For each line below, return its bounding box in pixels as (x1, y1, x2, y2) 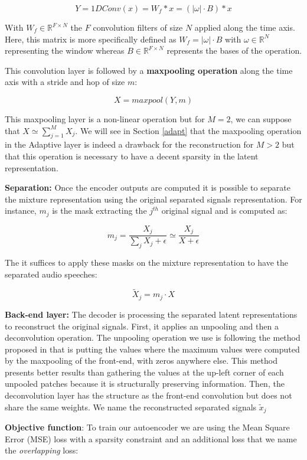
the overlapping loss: (5, 444, 79, 456)
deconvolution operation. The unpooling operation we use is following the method (5, 331, 301, 344)
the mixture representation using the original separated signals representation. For (5, 193, 302, 205)
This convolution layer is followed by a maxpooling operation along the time (5, 64, 293, 76)
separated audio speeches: (5, 267, 97, 280)
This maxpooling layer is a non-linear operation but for (5, 112, 205, 125)
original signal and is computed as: (161, 204, 288, 217)
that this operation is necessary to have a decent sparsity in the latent (5, 149, 259, 162)
